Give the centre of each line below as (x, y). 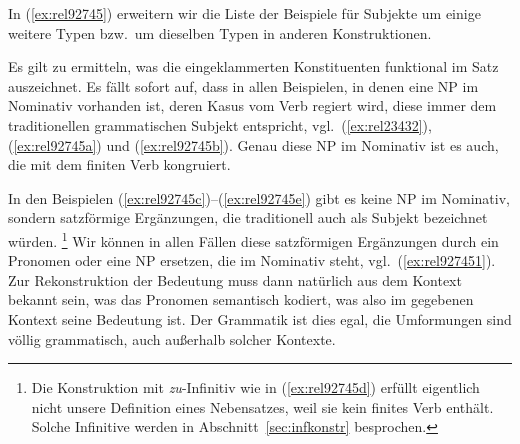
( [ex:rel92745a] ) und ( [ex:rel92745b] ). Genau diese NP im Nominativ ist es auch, (253, 144)
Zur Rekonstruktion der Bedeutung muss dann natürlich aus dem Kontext (235, 279)
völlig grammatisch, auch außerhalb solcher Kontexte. (172, 338)
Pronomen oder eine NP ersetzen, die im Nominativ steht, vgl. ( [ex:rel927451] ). (252, 260)
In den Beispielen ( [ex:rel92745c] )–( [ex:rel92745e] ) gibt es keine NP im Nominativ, (259, 197)
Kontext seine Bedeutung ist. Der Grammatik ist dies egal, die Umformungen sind (260, 318)
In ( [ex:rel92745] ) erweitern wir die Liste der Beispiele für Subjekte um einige (244, 13)
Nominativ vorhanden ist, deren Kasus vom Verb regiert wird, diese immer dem (252, 105)
